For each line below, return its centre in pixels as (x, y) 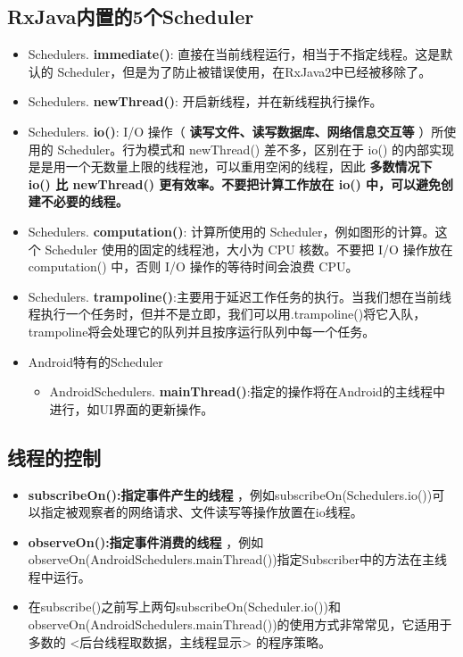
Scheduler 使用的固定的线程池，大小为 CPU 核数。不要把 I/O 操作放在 (249, 249)
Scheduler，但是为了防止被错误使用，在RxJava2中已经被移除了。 (244, 71)
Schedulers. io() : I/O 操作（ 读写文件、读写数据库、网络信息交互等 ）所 (236, 131)
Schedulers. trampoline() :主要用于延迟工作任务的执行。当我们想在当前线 (240, 296)
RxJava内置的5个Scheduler (131, 17)
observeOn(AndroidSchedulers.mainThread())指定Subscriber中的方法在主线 (237, 559)
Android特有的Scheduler (95, 361)
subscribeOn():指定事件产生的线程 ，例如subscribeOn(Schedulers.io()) (230, 494)
